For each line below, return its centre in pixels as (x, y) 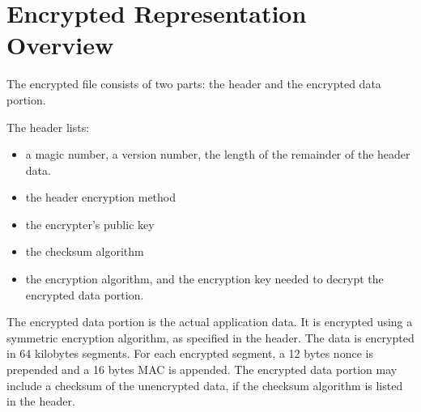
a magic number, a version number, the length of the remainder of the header (218, 154)
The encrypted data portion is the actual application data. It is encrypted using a (210, 322)
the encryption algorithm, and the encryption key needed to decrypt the (204, 279)
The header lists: (48, 127)
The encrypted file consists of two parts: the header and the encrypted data (194, 84)
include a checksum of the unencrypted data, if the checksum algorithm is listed (205, 385)
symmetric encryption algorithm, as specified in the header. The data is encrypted (210, 337)
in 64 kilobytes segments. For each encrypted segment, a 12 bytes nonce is (190, 353)
